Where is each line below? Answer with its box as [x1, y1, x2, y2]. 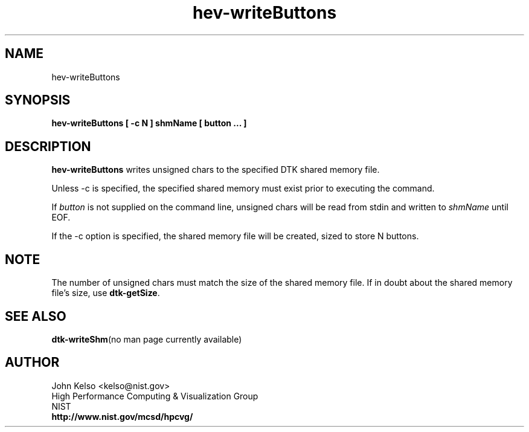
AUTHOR [5, 355, 60, 370]
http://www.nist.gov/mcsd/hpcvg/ [51, 411, 193, 422]
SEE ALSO [5, 308, 66, 324]
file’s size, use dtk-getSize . [51, 288, 160, 298]
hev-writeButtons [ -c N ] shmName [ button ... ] [51, 118, 247, 129]
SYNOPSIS [5, 92, 71, 108]
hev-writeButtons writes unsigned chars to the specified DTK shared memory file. [51, 164, 380, 175]
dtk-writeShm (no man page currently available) [51, 334, 242, 344]
